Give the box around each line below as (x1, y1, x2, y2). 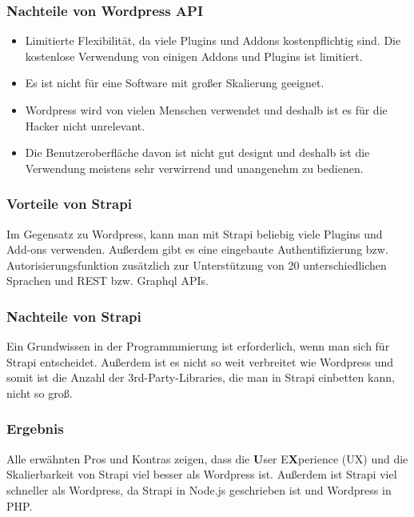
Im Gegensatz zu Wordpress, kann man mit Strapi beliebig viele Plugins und (6, 225, 383, 242)
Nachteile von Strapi (6, 306, 141, 326)
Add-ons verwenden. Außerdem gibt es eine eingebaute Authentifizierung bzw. (6, 241, 388, 258)
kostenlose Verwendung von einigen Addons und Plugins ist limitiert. (25, 47, 363, 64)
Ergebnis (6, 419, 64, 439)
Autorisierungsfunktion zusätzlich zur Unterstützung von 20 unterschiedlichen (6, 256, 387, 273)
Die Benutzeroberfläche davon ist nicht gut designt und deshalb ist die (25, 144, 370, 161)
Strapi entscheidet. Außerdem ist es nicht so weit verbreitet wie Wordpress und (6, 353, 394, 370)
